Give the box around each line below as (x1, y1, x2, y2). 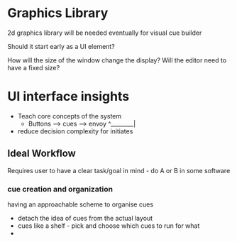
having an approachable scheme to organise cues (7, 200, 154, 209)
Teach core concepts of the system (17, 111, 122, 120)
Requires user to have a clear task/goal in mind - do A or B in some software (7, 166, 231, 175)
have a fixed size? (7, 63, 60, 72)
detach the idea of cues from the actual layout (17, 214, 153, 222)
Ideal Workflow (7, 148, 76, 160)
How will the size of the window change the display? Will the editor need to (7, 55, 227, 65)
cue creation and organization (7, 184, 114, 194)
